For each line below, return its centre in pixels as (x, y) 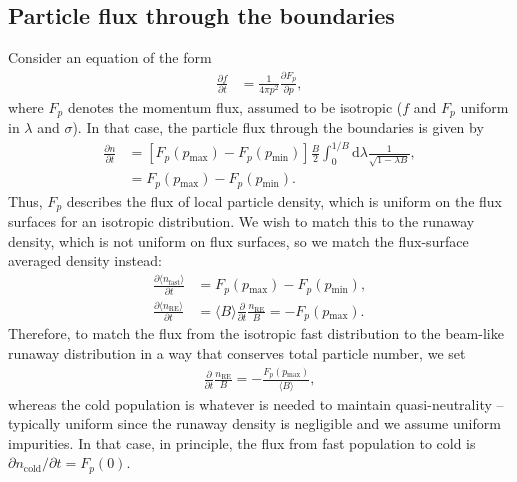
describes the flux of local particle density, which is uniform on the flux (284, 200)
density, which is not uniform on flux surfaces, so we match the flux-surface (238, 240)
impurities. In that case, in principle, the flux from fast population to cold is (242, 442)
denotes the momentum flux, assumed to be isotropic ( (235, 106)
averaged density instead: (85, 260)
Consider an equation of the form (110, 57)
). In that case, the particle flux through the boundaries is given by (278, 127)
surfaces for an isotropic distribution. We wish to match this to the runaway (241, 221)
